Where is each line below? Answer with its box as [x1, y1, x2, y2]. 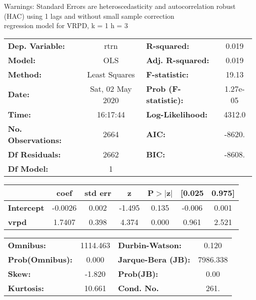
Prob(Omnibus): [8, 253, 73, 265]
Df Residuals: [8, 148, 61, 160]
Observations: [8, 134, 62, 146]
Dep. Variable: [8, 39, 65, 51]
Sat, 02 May [90, 82, 132, 94]
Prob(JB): [118, 267, 159, 279]
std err [84, 187, 111, 198]
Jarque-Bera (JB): [118, 253, 191, 265]
